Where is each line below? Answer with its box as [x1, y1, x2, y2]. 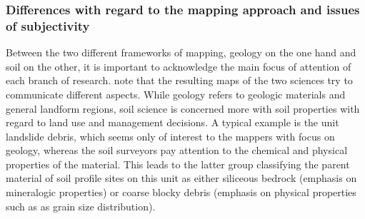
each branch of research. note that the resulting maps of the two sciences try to [6, 73, 353, 88]
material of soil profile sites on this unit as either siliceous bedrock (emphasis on [6, 170, 357, 185]
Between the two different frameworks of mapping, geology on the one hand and [6, 45, 356, 60]
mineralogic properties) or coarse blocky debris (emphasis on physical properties [6, 185, 356, 200]
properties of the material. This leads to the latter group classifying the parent [6, 156, 350, 171]
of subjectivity [6, 16, 90, 34]
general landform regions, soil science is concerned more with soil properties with [6, 101, 360, 116]
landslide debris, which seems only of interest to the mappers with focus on [6, 128, 335, 143]
